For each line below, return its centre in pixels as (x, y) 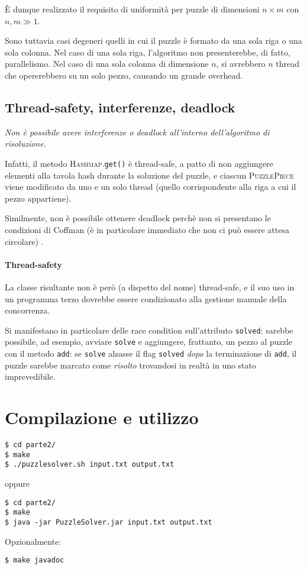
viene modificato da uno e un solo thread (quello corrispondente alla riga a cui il (151, 187)
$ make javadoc (35, 560)
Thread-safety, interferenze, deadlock (120, 107)
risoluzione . (25, 143)
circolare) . (24, 241)
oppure (17, 483)
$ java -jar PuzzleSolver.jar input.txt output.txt (109, 522)
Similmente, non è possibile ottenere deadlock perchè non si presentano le (138, 218)
